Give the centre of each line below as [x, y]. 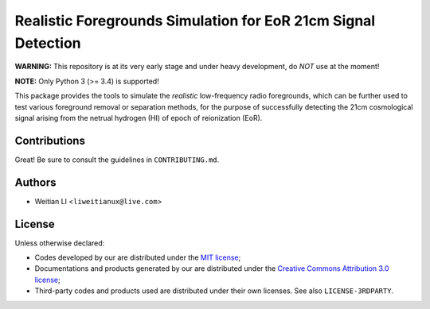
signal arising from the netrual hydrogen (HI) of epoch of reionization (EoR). [139, 118]
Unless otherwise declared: [60, 243]
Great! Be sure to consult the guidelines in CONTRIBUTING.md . [117, 160]
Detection [48, 43]
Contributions [50, 140]
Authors [35, 182]
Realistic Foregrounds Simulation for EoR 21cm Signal [195, 21]
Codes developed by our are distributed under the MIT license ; [138, 257]
